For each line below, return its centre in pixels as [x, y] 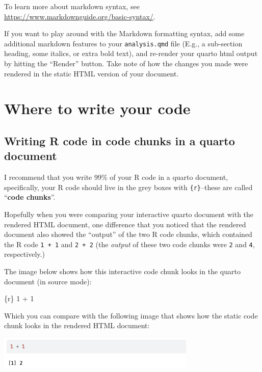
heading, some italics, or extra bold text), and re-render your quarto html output [131, 53]
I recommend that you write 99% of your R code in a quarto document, [116, 177]
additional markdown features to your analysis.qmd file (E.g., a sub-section [123, 43]
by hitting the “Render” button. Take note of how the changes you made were [126, 63]
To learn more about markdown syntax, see [72, 6]
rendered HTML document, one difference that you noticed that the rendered [125, 224]
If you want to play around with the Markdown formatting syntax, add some [124, 33]
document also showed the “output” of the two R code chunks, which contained [128, 234]
